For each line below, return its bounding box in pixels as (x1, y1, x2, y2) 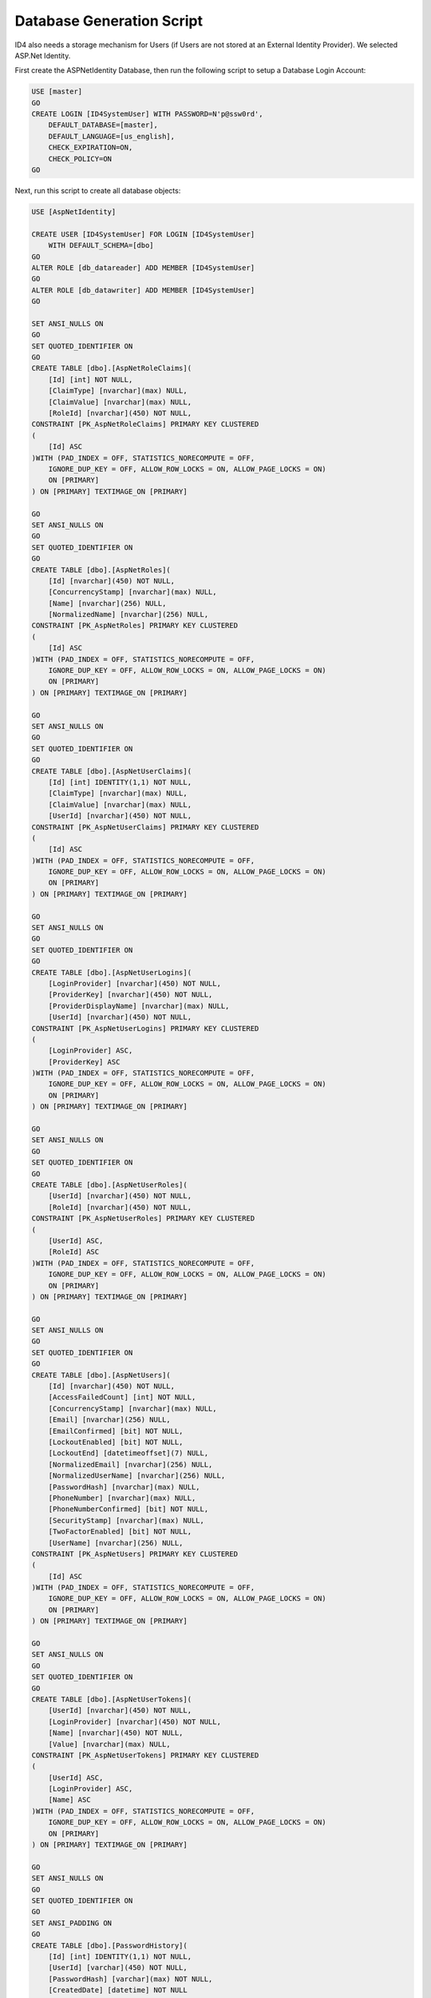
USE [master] (31, 87, 83, 96)
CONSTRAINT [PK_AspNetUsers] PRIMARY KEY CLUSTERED (31, 1549, 239, 1558)
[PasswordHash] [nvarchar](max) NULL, (48, 1483, 200, 1491)
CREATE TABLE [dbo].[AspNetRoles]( (31, 565, 171, 575)
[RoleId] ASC (48, 1248, 100, 1256)
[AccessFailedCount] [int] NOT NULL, (48, 1393, 196, 1402)
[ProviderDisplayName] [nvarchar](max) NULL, (48, 1001, 230, 1010)
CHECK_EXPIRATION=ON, (48, 143, 133, 152)
